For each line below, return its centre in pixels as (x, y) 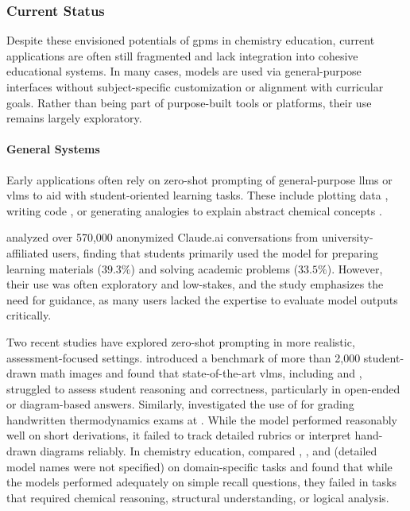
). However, (355, 268)
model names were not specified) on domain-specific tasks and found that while (199, 466)
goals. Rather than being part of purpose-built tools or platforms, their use (189, 102)
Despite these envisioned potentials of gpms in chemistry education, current (191, 40)
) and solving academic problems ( (215, 268)
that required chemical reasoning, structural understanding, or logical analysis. (198, 497)
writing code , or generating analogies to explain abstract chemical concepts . (194, 210)
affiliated (27, 252)
